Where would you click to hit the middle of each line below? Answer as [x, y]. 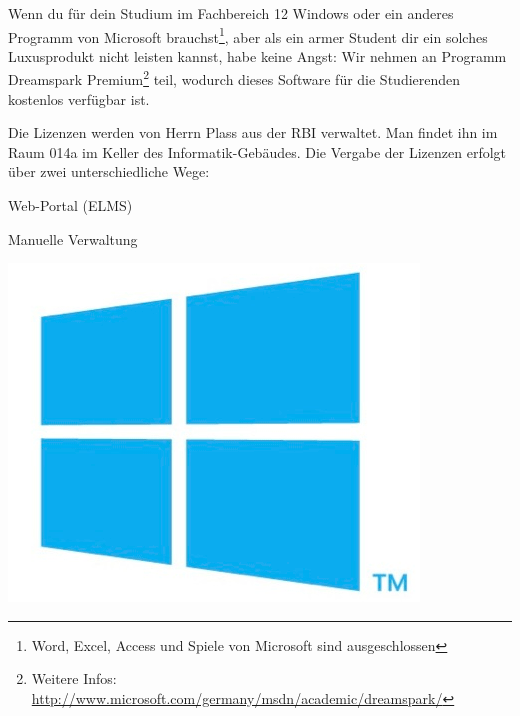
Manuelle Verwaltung [73, 238]
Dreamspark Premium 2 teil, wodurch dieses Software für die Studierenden [234, 78]
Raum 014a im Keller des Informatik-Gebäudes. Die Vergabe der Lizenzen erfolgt [257, 151]
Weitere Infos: [74, 678]
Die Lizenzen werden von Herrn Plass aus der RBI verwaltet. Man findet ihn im [253, 132]
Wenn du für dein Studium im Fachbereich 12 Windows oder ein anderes [231, 13]
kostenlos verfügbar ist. [79, 98]
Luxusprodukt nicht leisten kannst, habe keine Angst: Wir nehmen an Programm [257, 55]
